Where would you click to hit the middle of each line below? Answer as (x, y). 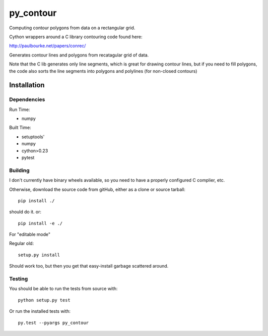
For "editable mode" (30, 234)
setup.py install (39, 255)
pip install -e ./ (40, 223)
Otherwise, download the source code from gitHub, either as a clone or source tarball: (97, 189)
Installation (27, 85)
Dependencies (27, 100)
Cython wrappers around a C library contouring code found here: (76, 37)
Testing (19, 279)
